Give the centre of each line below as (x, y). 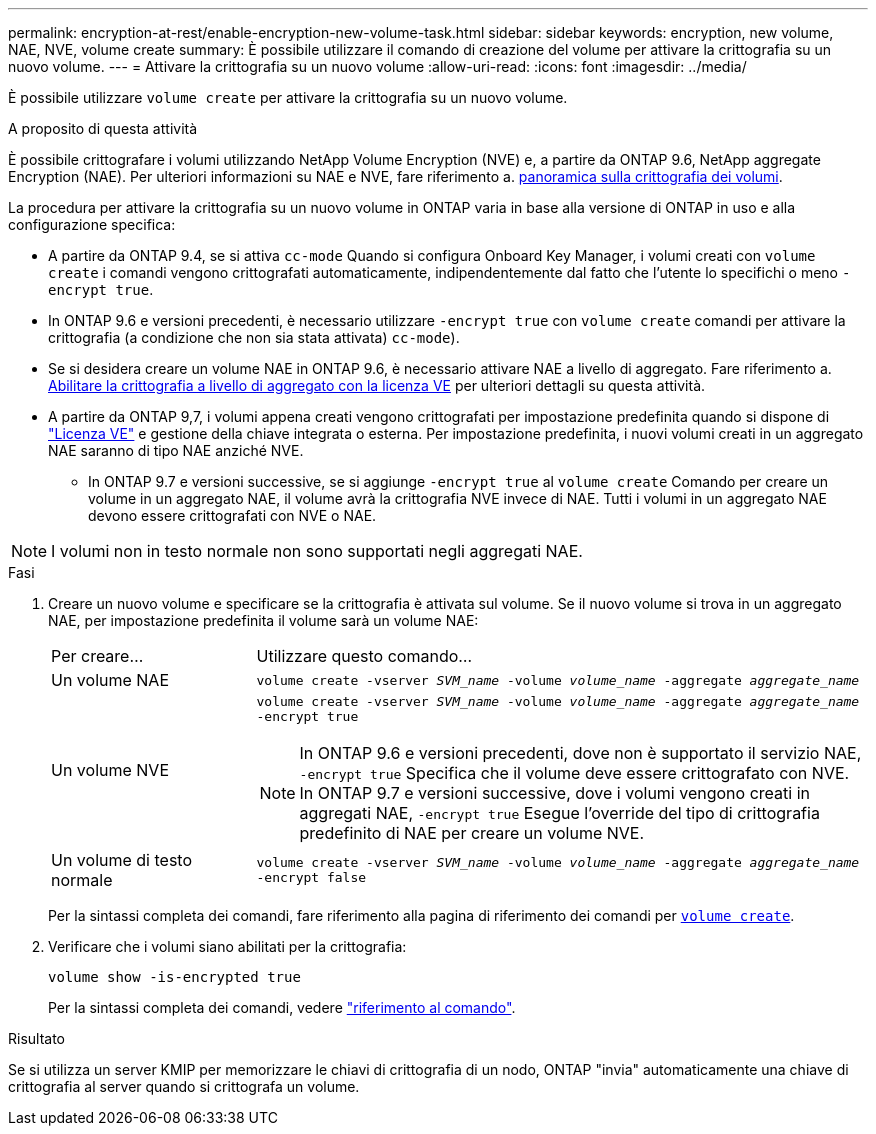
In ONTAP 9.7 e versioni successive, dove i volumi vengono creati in (554, 793)
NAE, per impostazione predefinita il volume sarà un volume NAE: (263, 620)
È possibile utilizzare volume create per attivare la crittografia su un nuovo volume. (288, 97)
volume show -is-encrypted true (174, 977)
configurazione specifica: (92, 224)
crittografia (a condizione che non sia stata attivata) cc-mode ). (254, 337)
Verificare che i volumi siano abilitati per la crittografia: (227, 946)
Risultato (37, 1038)
